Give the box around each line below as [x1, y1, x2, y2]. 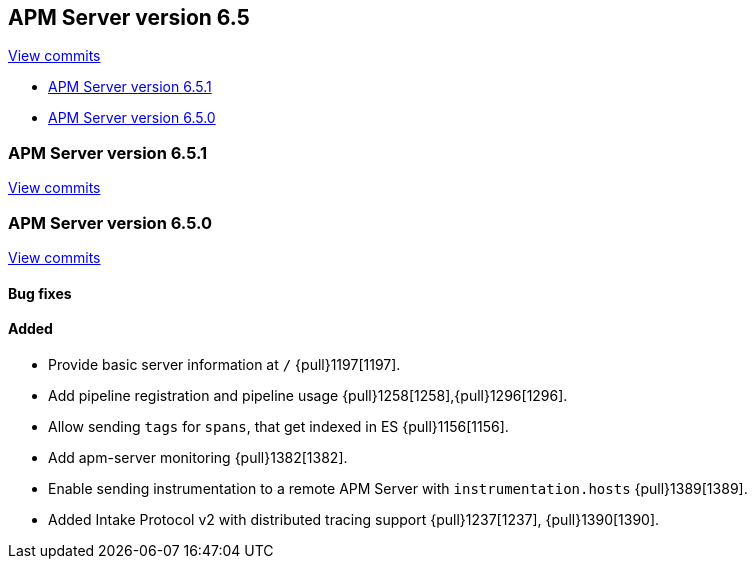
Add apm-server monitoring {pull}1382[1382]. [48, 448, 348, 466]
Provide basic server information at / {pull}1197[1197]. [48, 355, 401, 373]
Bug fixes [8, 284, 72, 302]
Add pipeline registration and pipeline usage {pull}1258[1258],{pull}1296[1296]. [48, 386, 568, 404]
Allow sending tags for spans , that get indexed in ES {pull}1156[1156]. [48, 417, 509, 435]
